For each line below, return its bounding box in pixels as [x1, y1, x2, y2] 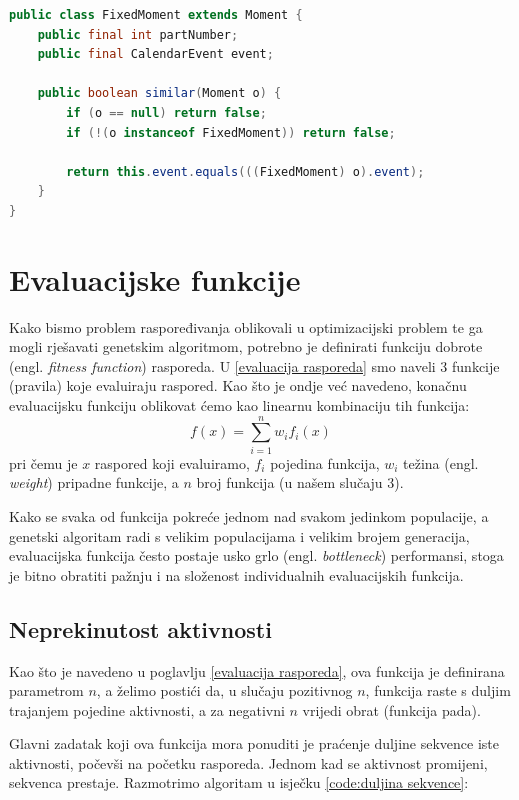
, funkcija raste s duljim [365, 680, 511, 701]
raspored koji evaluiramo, [94, 452, 250, 473]
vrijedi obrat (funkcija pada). [302, 699, 481, 720]
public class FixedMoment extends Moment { [9, 8, 303, 22]
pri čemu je [9, 452, 78, 473]
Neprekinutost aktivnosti [9, 613, 272, 644]
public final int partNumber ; [37, 27, 239, 42]
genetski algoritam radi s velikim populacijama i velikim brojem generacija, [9, 525, 470, 546]
